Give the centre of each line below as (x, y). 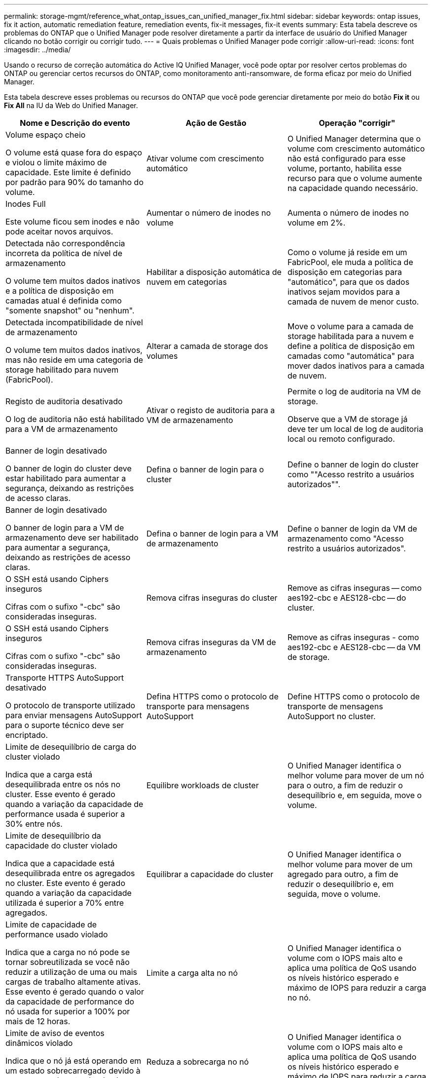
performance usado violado (57, 934)
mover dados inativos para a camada (356, 366)
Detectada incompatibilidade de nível (74, 322)
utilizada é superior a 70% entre (65, 903)
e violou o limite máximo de (56, 162)
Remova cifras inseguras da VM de (211, 642)
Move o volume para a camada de (350, 326)
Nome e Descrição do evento (75, 123)
